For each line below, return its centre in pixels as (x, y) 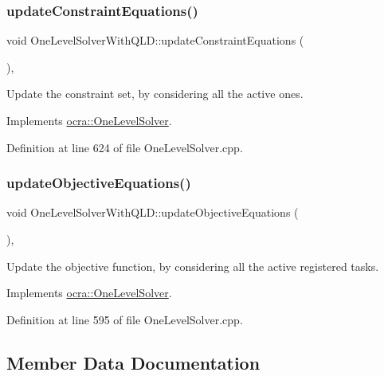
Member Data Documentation (133, 362)
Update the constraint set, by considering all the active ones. (155, 94)
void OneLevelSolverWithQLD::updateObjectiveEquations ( (153, 212)
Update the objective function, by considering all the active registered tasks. (193, 266)
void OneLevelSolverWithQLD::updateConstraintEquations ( (155, 40)
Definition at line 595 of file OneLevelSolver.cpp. (125, 319)
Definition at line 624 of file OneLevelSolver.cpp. (125, 147)
